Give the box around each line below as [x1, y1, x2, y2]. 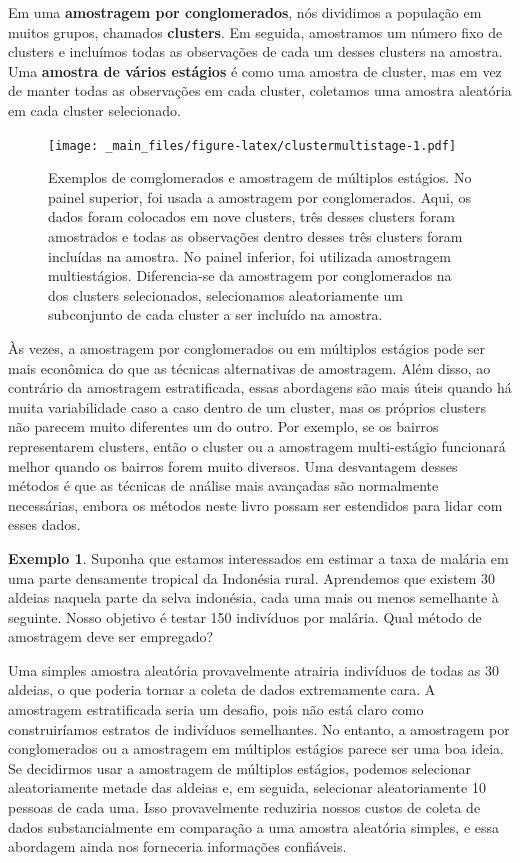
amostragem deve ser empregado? [8, 626, 214, 647]
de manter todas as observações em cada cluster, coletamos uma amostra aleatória [8, 80, 512, 101]
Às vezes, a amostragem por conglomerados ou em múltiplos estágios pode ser [8, 337, 486, 358]
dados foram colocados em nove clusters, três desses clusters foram [48, 206, 455, 227]
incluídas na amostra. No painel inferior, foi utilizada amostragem [48, 245, 451, 266]
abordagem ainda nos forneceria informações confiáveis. [8, 836, 347, 857]
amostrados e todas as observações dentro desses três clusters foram [48, 226, 463, 246]
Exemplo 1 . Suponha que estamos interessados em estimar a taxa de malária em [8, 547, 509, 568]
